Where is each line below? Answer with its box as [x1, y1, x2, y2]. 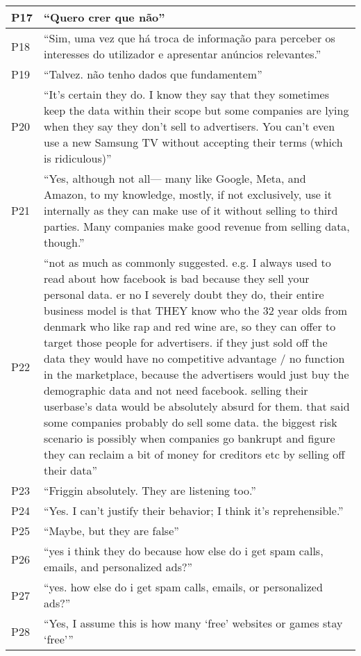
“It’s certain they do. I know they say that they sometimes [43, 86, 329, 102]
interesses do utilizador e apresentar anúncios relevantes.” [43, 46, 321, 62]
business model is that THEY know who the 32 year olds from [43, 302, 348, 318]
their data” [43, 462, 97, 478]
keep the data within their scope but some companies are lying [43, 102, 349, 118]
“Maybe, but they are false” [43, 523, 179, 539]
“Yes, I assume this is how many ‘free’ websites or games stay [43, 615, 343, 631]
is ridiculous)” [43, 150, 112, 166]
